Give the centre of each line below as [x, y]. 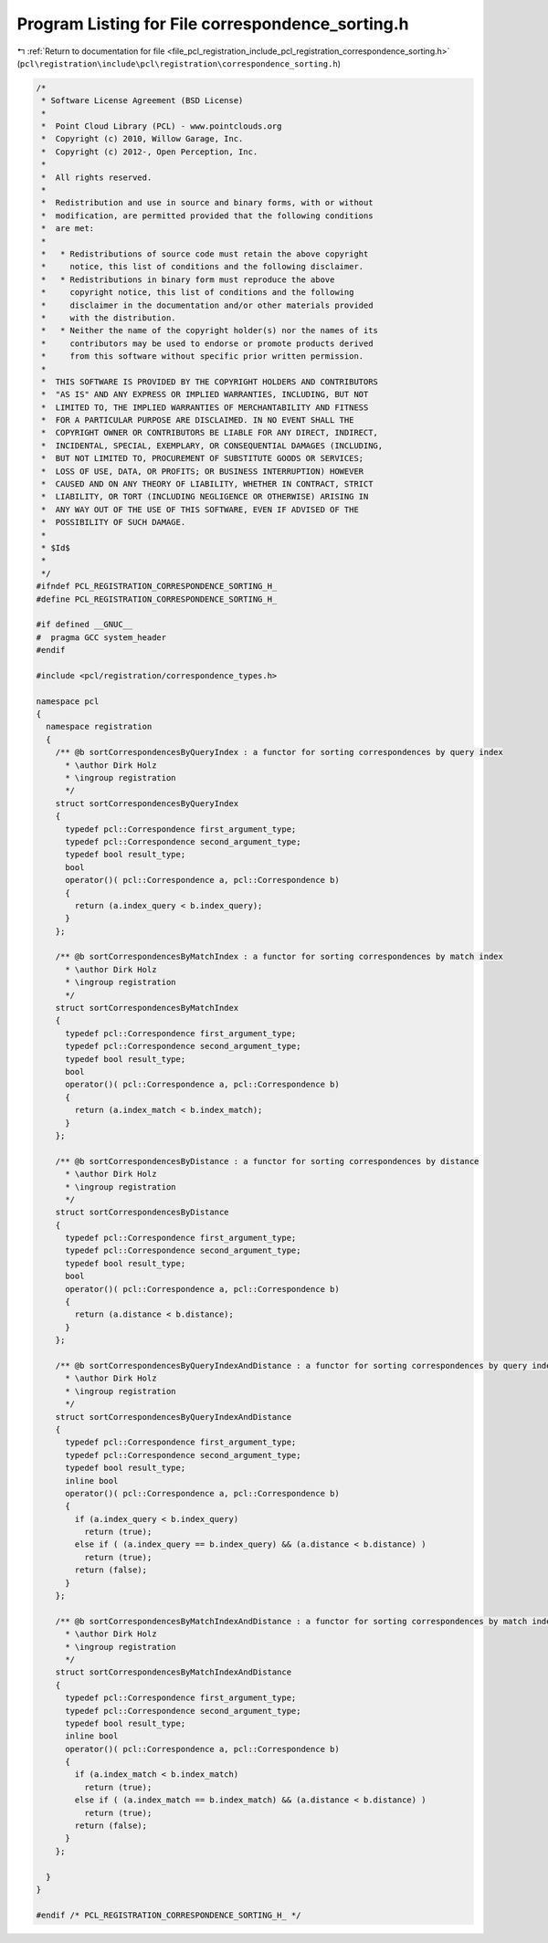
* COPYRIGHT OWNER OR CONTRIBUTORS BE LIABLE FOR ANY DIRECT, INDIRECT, [210, 433]
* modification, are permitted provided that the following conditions [207, 215]
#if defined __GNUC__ [84, 625]
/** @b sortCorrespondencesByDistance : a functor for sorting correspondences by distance [267, 1161]
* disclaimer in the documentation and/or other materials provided [207, 305]
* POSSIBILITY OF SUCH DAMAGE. [114, 522]
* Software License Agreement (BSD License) [142, 101]
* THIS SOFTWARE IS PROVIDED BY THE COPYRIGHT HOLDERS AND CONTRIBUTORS [210, 382]
